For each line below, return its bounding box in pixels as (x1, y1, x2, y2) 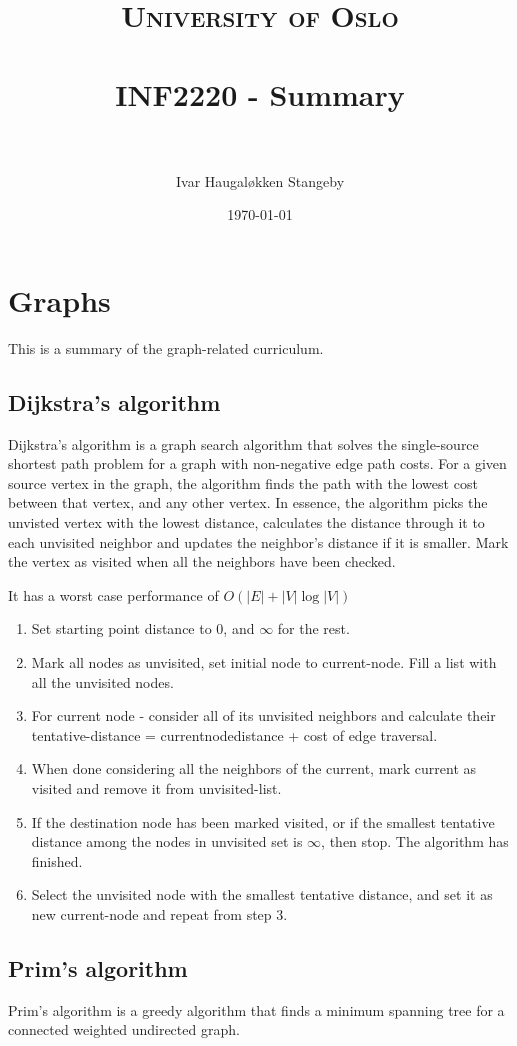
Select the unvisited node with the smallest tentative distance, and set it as (31, 884, 493, 905)
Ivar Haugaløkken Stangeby (175, 170, 345, 191)
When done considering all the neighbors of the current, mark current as (31, 758, 477, 779)
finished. (31, 850, 83, 871)
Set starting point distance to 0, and (31, 618, 255, 639)
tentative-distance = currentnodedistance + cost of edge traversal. (31, 724, 438, 745)
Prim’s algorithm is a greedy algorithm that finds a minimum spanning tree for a (8, 999, 505, 1020)
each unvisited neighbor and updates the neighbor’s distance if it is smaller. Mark (8, 531, 509, 552)
